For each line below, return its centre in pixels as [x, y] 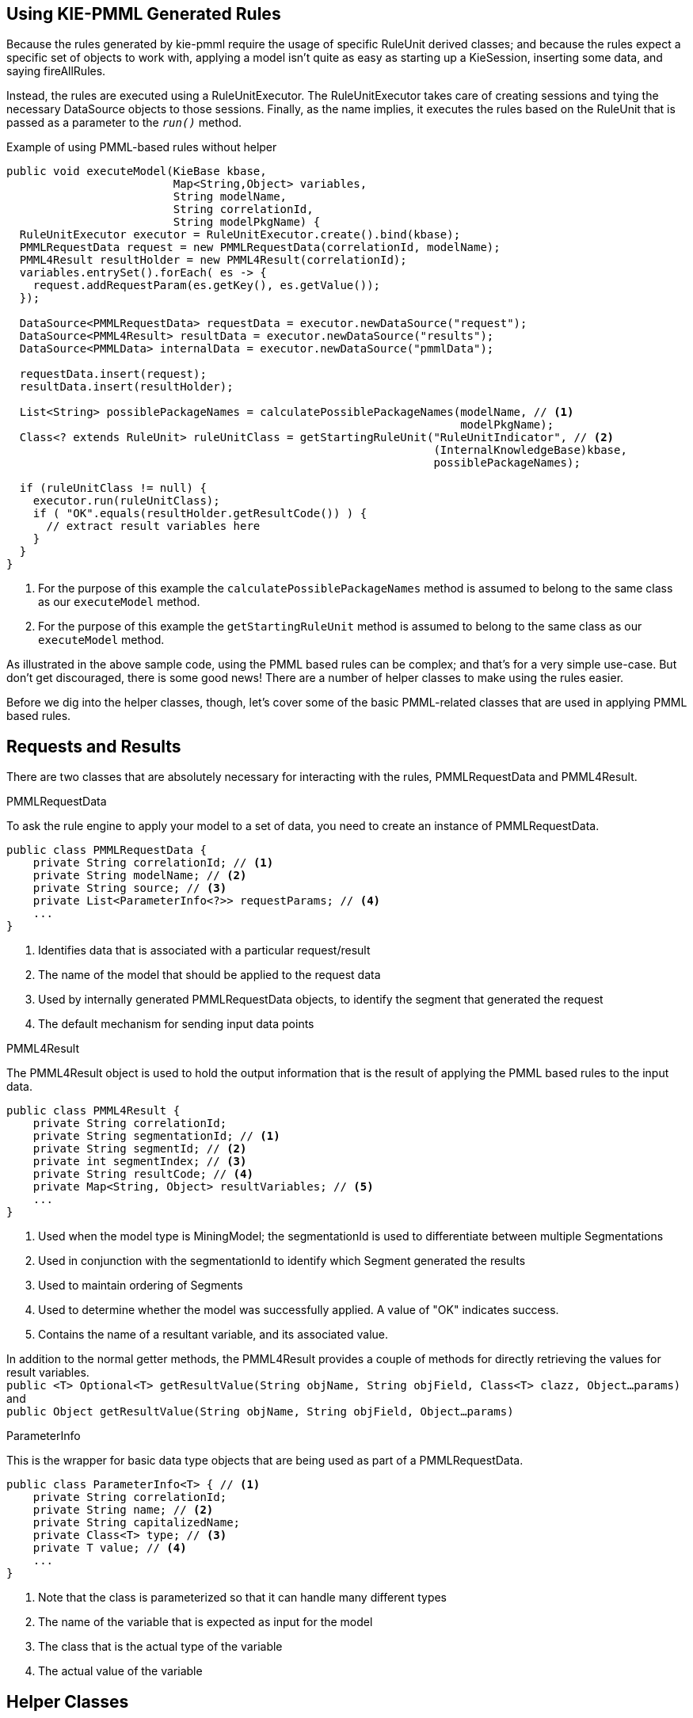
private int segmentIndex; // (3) [140, 1162]
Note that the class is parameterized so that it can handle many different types [243, 1598]
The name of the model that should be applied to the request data [209, 975]
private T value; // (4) [110, 1548]
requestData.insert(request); [113, 374]
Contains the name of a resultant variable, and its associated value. [213, 1335]
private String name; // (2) [123, 1510]
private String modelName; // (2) [140, 876]
